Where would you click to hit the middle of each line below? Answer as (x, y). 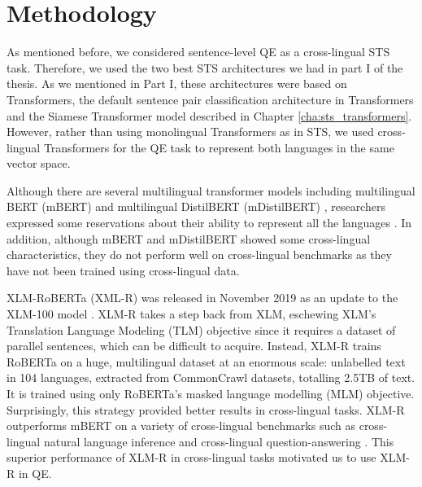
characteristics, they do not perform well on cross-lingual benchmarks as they (199, 254)
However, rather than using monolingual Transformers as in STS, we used (190, 132)
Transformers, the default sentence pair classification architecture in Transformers (210, 99)
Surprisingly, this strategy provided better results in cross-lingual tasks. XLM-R (206, 409)
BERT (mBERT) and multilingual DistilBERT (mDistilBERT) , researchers (196, 206)
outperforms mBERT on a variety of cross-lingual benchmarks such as (181, 426)
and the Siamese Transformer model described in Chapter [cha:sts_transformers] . (209, 115)
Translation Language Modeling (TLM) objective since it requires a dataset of (201, 329)
